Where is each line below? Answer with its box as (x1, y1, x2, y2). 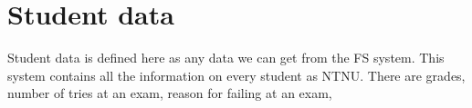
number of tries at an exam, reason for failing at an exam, (7, 83, 332, 103)
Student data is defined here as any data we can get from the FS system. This (7, 48, 445, 67)
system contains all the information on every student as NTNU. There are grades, (7, 65, 466, 84)
